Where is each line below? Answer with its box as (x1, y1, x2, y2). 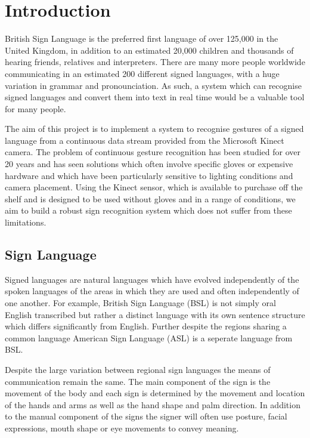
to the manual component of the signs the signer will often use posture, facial (5, 410, 287, 422)
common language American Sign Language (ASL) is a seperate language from (5, 331, 293, 344)
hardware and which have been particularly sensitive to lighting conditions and (5, 169, 293, 181)
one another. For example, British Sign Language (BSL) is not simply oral (5, 297, 276, 309)
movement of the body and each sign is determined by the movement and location (5, 387, 305, 399)
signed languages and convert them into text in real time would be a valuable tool (5, 91, 305, 103)
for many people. (5, 102, 66, 115)
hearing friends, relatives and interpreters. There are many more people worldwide (5, 55, 305, 68)
